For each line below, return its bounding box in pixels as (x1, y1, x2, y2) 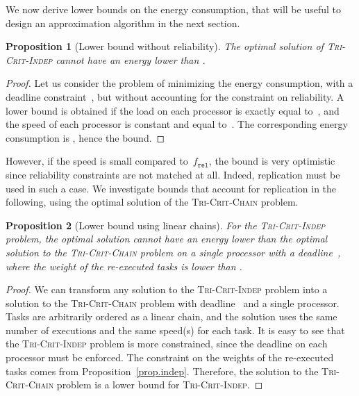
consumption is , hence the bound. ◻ (6, 130, 165, 145)
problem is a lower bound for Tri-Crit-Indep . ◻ (56, 377, 263, 392)
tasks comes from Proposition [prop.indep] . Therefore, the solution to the (6, 363, 319, 378)
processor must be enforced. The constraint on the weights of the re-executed (6, 350, 334, 365)
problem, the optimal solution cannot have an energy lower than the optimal (6, 231, 328, 246)
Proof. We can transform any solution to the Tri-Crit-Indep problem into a (6, 282, 328, 297)
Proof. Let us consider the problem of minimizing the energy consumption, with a (6, 76, 353, 90)
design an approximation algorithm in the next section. (6, 15, 240, 30)
